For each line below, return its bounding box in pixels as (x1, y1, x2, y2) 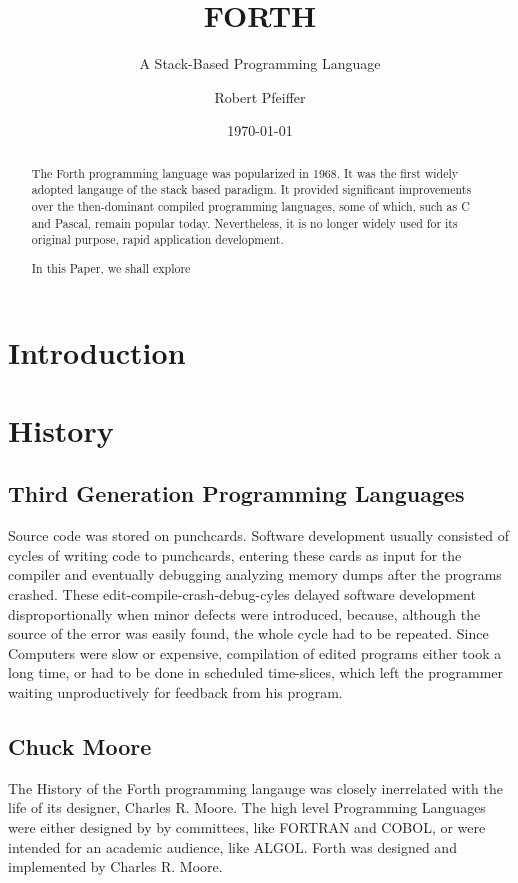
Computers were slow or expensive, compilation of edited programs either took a (8, 642, 502, 663)
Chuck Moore (8, 731, 152, 762)
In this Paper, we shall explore (31, 259, 191, 276)
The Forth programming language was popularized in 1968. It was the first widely (31, 164, 459, 181)
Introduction (8, 331, 186, 372)
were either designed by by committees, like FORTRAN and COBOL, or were (8, 817, 486, 838)
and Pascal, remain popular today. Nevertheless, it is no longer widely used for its (31, 214, 458, 231)
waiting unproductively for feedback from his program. (8, 682, 343, 703)
